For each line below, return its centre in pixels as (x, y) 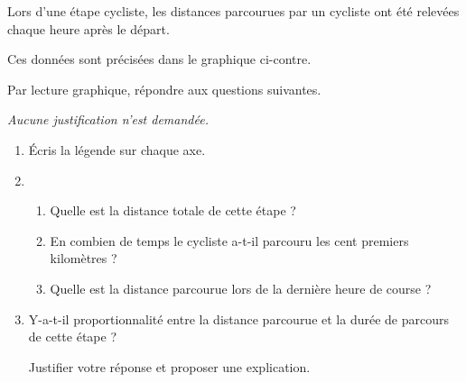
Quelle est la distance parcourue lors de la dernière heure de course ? (241, 288)
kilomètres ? (84, 258)
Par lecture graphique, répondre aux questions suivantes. (164, 89)
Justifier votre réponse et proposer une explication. (169, 366)
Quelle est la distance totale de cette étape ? (173, 210)
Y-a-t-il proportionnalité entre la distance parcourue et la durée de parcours (239, 318)
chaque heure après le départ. (89, 28)
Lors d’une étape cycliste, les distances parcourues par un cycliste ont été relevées (233, 11)
